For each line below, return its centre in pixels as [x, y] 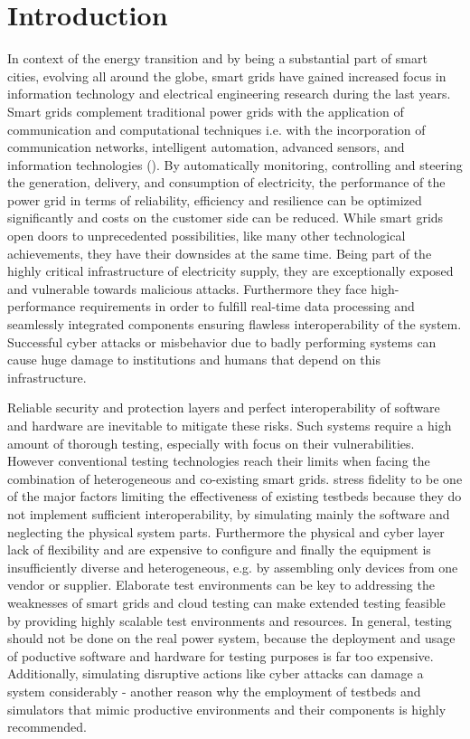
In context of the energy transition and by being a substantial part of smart [217, 58]
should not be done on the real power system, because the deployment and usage [231, 638]
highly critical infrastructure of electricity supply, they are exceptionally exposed [230, 271]
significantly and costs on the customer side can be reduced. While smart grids [226, 218]
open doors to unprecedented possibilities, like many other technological [207, 236]
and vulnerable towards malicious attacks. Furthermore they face [187, 288]
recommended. [47, 727]
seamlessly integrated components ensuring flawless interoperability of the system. [235, 324]
